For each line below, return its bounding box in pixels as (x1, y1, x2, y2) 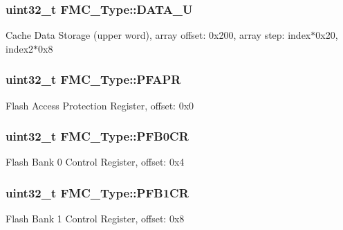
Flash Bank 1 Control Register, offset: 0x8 (6, 211, 185, 226)
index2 (6, 41, 34, 55)
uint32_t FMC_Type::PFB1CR (6, 184, 189, 201)
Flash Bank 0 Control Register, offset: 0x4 (6, 154, 185, 169)
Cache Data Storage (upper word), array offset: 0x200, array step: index (6, 28, 311, 42)
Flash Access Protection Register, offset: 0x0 (6, 98, 194, 112)
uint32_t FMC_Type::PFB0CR (6, 127, 189, 145)
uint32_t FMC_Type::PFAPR (6, 71, 181, 88)
